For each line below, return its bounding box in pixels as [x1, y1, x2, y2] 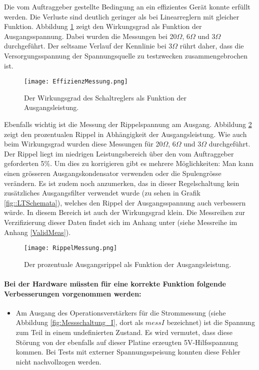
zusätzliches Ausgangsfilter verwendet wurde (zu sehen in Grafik [4, 187, 201, 198]
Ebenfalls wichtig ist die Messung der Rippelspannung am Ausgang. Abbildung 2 [4, 119, 252, 129]
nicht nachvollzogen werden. [15, 356, 101, 366]
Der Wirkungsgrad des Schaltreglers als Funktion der [24, 92, 186, 102]
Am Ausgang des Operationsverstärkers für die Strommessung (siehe [15, 307, 226, 317]
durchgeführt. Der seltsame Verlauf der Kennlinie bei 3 [4, 40, 172, 51]
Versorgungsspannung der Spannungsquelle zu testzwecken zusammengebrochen [4, 50, 248, 60]
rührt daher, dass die [179, 40, 244, 51]
